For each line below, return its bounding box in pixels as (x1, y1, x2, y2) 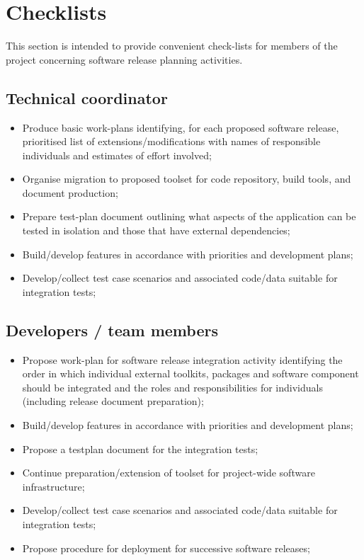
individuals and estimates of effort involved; (22, 147, 212, 162)
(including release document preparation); (22, 394, 204, 408)
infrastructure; (22, 479, 85, 493)
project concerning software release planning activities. (6, 52, 243, 67)
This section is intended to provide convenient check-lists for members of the (6, 38, 338, 53)
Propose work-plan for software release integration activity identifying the (22, 352, 343, 367)
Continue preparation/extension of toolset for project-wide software (22, 465, 315, 480)
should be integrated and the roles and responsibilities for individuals (22, 379, 323, 394)
